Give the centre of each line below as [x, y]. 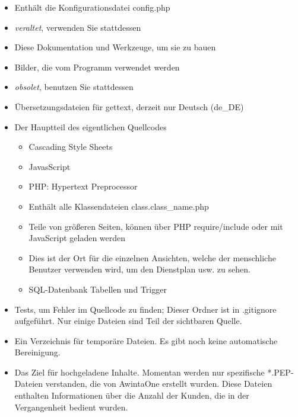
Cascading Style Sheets [71, 147]
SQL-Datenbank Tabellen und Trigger [98, 289]
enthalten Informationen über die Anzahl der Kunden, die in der [132, 395]
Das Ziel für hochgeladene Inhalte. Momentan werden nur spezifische [140, 372]
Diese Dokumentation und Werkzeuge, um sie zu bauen [115, 47]
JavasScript [50, 166]
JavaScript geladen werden [77, 238]
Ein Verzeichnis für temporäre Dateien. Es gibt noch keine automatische [146, 340]
